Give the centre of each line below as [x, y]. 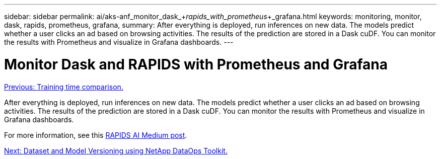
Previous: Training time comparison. [64, 87]
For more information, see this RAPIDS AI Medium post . [96, 135]
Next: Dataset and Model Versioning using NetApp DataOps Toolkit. [116, 150]
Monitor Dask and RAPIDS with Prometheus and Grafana [196, 64]
